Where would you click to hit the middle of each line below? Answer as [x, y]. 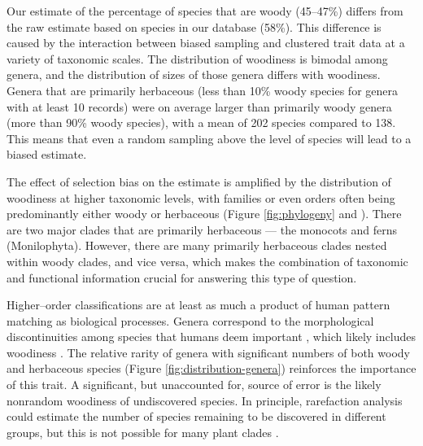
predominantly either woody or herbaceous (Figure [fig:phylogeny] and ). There [204, 214]
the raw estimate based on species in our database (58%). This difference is [194, 26]
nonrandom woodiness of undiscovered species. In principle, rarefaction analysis [205, 400]
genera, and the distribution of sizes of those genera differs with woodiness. [194, 74]
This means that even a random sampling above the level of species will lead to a [209, 138]
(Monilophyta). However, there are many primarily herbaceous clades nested [197, 245]
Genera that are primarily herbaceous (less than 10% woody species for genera [203, 90]
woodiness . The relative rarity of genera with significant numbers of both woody [208, 352]
